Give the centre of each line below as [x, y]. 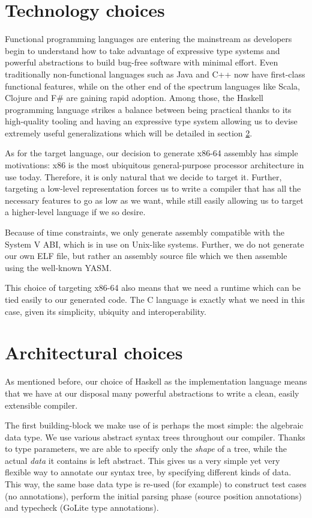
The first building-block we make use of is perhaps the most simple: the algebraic [154, 425]
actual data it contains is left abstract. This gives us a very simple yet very [142, 460]
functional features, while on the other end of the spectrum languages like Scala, [152, 86]
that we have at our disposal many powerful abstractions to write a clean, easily [152, 393]
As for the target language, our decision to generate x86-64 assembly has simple [151, 153]
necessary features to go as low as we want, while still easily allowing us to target [154, 200]
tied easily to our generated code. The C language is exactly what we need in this [155, 299]
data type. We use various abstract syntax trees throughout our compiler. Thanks [155, 437]
